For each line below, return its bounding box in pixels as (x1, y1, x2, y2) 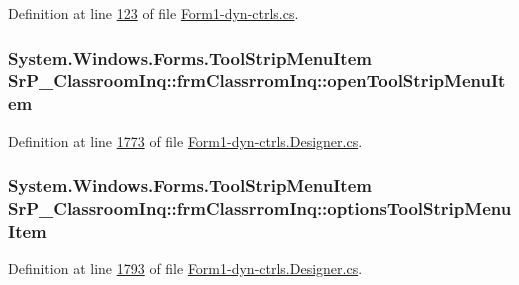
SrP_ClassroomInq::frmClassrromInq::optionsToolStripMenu (8, 196, 512, 221)
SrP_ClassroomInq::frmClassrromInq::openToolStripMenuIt (8, 68, 506, 93)
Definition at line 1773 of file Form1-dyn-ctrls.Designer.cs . (8, 130, 363, 151)
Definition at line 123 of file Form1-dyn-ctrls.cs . (8, 3, 299, 23)
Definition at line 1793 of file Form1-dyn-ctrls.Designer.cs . (8, 258, 363, 279)
